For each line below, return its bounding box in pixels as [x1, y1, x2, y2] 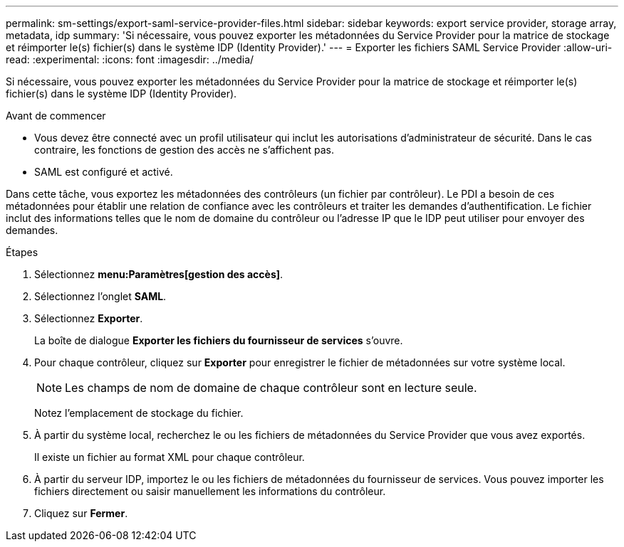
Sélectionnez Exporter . [34, 312, 143, 324]
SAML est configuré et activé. [34, 166, 173, 178]
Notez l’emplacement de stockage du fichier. [34, 407, 244, 419]
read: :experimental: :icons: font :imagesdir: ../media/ [6, 53, 254, 65]
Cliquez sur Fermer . [34, 507, 128, 519]
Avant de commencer [6, 110, 106, 122]
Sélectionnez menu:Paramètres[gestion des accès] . [34, 268, 284, 280]
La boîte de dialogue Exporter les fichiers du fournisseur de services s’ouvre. [34, 334, 403, 346]
